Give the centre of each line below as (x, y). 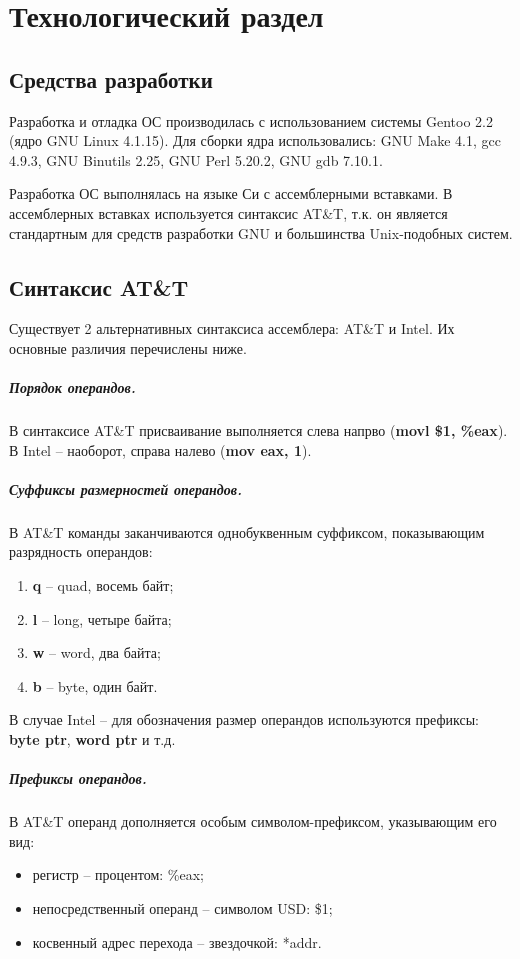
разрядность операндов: (81, 551)
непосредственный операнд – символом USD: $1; (182, 907)
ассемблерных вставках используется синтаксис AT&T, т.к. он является (228, 212)
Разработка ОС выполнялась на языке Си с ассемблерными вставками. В (231, 193)
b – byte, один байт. (95, 685)
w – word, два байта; (96, 652)
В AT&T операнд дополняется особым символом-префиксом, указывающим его (253, 821)
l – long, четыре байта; (102, 618)
